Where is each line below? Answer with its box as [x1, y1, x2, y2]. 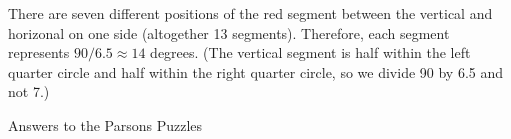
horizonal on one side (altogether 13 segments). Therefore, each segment [8, 22, 450, 43]
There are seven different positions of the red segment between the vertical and [8, 3, 493, 23]
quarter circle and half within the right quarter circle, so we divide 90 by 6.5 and [8, 61, 504, 82]
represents [8, 42, 70, 63]
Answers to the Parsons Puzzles [8, 114, 203, 135]
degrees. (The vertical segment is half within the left [150, 42, 471, 63]
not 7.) [8, 81, 50, 102]
